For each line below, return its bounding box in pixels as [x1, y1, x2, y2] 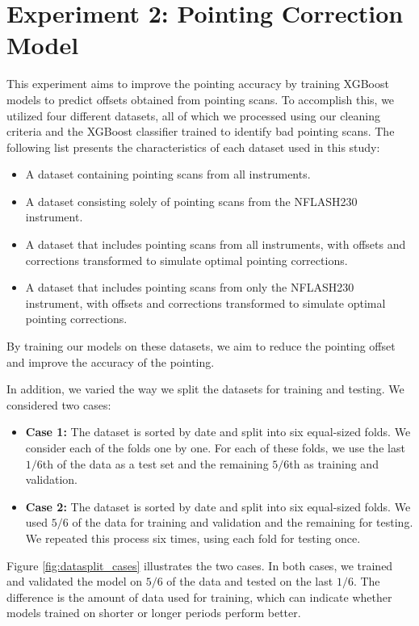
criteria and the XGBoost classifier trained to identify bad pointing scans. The [6, 123, 395, 140]
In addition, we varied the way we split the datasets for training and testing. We [6, 380, 404, 397]
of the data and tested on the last [166, 573, 333, 590]
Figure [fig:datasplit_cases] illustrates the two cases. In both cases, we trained [6, 557, 393, 573]
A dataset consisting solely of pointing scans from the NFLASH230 [25, 192, 358, 209]
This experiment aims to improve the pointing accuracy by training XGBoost [6, 75, 389, 92]
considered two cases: [6, 396, 111, 413]
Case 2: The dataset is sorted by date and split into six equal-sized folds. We [25, 498, 411, 515]
